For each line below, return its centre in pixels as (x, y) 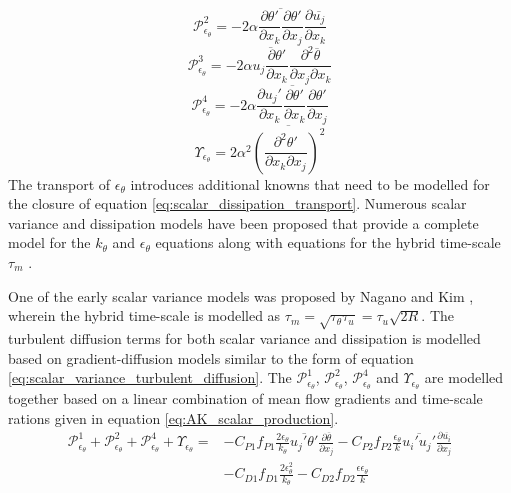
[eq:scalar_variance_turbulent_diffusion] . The (150, 377)
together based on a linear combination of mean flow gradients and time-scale (245, 398)
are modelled (464, 377)
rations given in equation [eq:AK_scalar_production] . (173, 417)
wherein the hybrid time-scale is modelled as (144, 315)
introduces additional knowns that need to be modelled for (310, 183)
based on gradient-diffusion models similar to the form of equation (211, 357)
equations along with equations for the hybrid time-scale (328, 242)
